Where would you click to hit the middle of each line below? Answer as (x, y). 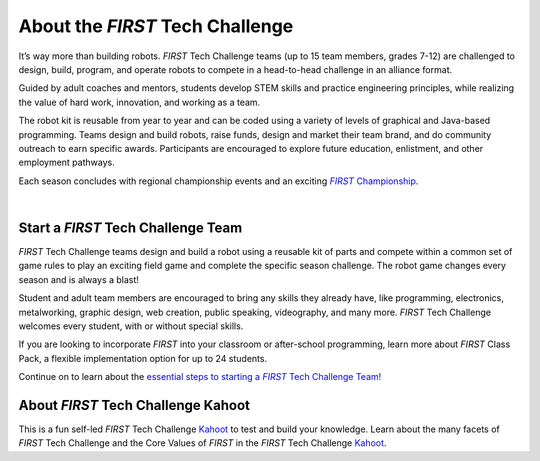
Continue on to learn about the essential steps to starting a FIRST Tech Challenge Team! (200, 377)
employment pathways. (66, 162)
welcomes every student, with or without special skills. (131, 326)
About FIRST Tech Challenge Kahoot (134, 405)
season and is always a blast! (79, 279)
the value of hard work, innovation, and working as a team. (139, 102)
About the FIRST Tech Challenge (156, 26)
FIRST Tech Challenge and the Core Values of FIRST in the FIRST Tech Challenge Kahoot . (202, 443)
